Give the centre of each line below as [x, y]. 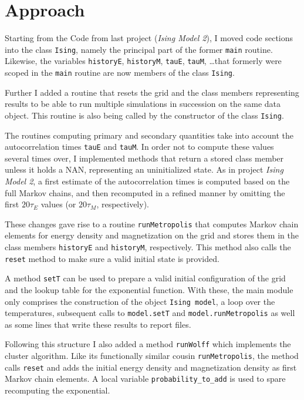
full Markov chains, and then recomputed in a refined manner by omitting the [145, 192]
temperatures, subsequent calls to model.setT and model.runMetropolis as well [150, 313]
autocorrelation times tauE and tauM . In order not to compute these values [139, 147]
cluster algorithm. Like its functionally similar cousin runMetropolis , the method [152, 356]
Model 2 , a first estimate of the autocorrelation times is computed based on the [147, 181]
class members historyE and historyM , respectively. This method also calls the [148, 247]
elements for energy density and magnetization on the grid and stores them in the [152, 235]
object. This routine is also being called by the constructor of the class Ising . [144, 115]
